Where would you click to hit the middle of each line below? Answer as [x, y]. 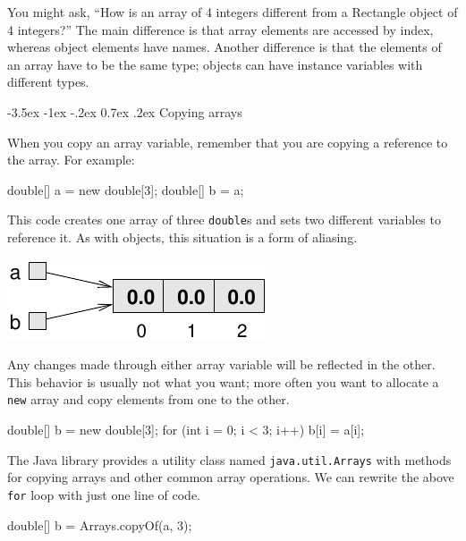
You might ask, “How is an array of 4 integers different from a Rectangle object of [233, 12]
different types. [48, 82]
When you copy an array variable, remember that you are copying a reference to [228, 142]
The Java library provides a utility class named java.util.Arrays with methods [229, 459]
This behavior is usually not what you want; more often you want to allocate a [223, 381]
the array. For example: [71, 160]
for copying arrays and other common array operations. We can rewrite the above [231, 477]
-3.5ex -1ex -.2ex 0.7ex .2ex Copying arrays [125, 111]
